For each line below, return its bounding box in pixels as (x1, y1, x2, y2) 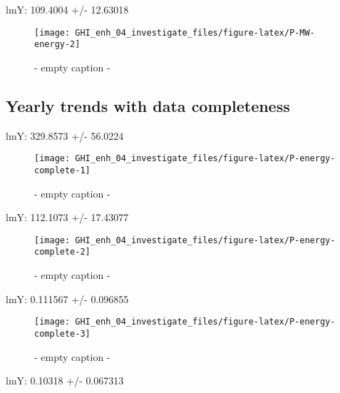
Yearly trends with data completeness (6, 94, 290, 116)
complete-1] (34, 165, 91, 175)
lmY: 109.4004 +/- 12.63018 (6, 2, 129, 16)
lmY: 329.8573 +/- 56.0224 (6, 128, 124, 143)
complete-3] (34, 328, 91, 339)
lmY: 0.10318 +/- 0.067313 (6, 373, 124, 388)
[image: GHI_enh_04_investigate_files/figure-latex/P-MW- (34, 27, 315, 38)
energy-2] (34, 39, 81, 50)
